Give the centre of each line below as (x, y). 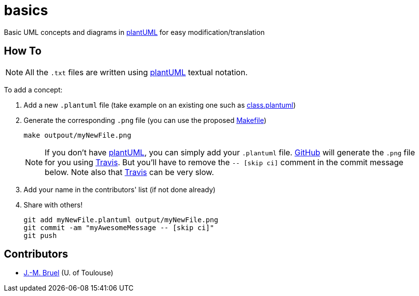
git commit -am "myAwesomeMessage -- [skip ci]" (119, 227)
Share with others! (53, 205)
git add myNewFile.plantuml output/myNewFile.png (121, 220)
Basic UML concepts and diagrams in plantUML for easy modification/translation (134, 32)
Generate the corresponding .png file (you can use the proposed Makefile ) (145, 120)
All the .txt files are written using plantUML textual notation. (137, 72)
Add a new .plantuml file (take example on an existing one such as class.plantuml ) (160, 105)
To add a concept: (33, 89)
